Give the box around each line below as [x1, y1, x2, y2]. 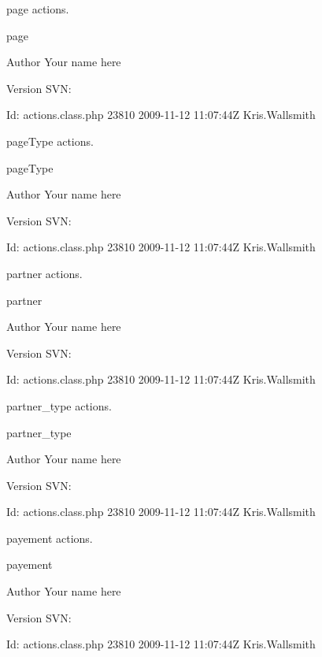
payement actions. [6, 529, 93, 546]
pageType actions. [6, 132, 94, 149]
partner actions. [6, 265, 83, 281]
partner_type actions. [6, 397, 112, 414]
